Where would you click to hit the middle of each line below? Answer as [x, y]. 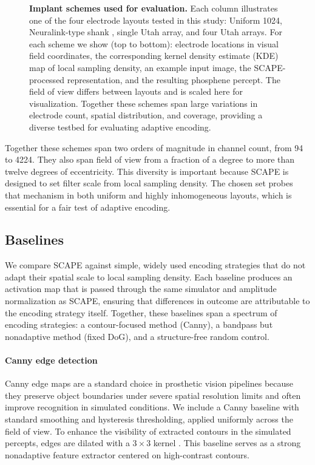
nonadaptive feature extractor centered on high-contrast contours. [127, 454]
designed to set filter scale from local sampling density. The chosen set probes [149, 183]
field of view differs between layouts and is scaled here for [136, 91]
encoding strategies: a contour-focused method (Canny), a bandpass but [139, 324]
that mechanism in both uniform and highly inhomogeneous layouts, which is [148, 195]
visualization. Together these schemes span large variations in [144, 103]
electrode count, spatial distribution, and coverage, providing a [146, 115]
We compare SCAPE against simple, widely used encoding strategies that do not [155, 265]
